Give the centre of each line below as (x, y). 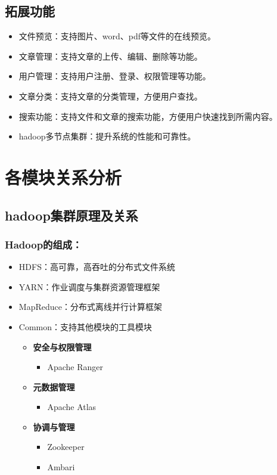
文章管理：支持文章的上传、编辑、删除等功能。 (111, 56)
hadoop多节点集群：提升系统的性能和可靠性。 (107, 136)
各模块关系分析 (63, 177)
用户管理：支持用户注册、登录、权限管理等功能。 (115, 76)
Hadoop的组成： (43, 244)
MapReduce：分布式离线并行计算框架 (90, 307)
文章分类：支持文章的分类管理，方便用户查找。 (111, 96)
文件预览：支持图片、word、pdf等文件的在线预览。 (117, 36)
